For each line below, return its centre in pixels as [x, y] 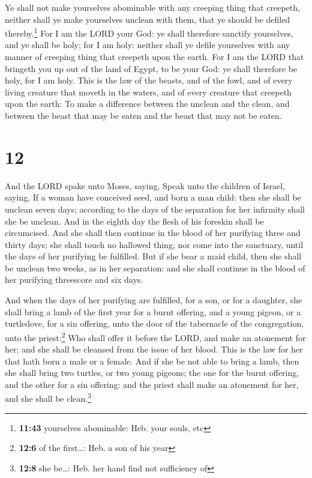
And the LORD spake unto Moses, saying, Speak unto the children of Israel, [145, 185]
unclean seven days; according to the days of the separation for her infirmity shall [155, 209]
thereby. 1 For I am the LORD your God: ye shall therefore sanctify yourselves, [149, 32]
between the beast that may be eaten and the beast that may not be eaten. [143, 115]
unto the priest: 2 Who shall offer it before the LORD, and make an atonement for [155, 336]
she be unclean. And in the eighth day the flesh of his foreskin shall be [134, 221]
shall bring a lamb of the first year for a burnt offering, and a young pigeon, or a [153, 311]
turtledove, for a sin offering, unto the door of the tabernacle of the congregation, [154, 323]
